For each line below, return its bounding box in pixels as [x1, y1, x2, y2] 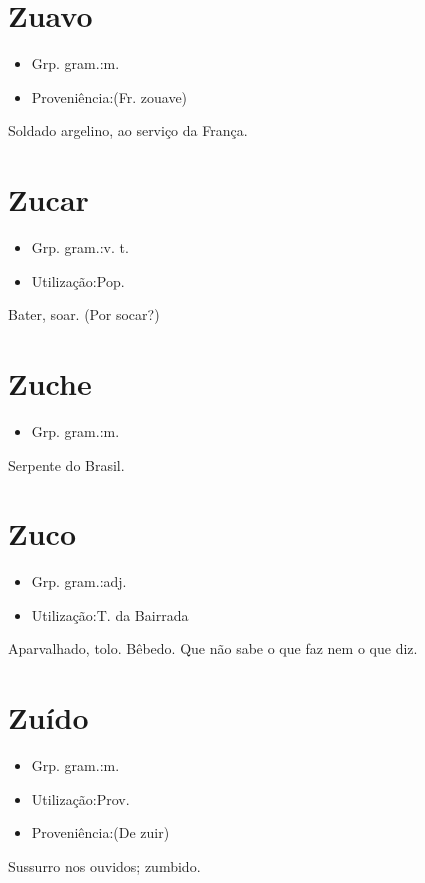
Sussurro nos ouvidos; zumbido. [8, 855, 201, 876]
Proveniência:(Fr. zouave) [31, 86, 188, 107]
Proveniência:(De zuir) [31, 822, 170, 843]
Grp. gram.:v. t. [31, 237, 129, 258]
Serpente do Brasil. [8, 454, 125, 475]
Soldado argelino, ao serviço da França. [8, 120, 248, 141]
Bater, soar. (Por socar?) [8, 304, 160, 325]
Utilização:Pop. [31, 270, 125, 291]
